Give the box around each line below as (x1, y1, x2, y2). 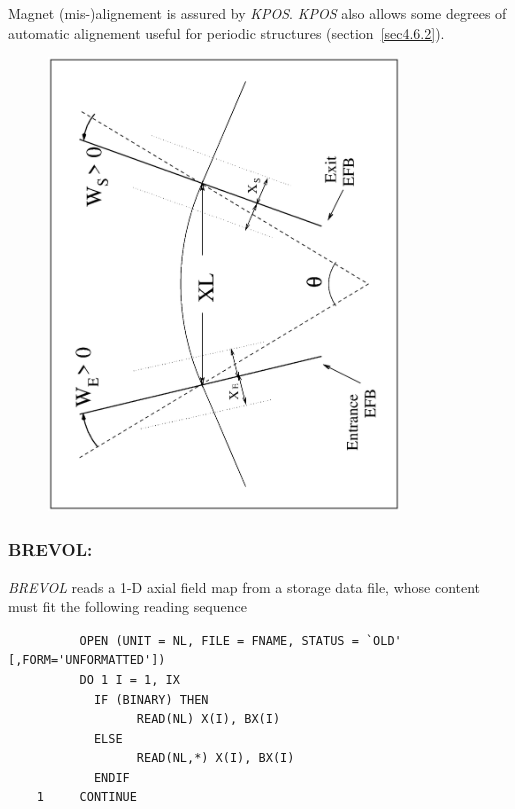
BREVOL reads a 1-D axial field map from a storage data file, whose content (8, 576, 481, 597)
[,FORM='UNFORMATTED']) (8, 653, 166, 668)
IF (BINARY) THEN (93, 692, 209, 707)
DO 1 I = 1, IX (79, 672, 180, 687)
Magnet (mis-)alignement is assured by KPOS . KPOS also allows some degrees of (8, 3, 507, 23)
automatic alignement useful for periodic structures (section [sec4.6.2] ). (8, 22, 445, 43)
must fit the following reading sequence (8, 596, 247, 617)
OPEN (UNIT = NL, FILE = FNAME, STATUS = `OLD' (79, 633, 402, 648)
